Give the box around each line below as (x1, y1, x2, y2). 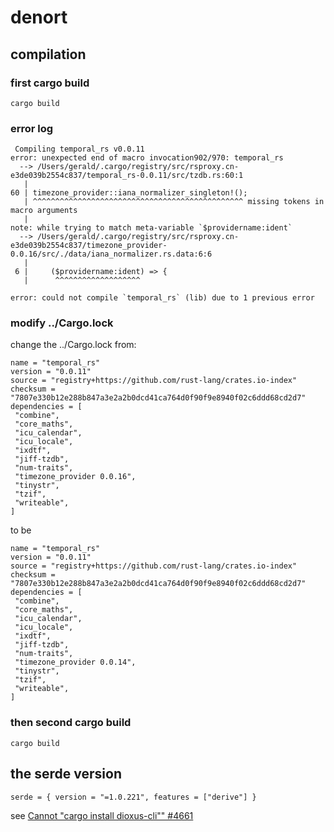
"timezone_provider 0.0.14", (14, 657, 137, 668)
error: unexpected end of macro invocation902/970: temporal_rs (10, 153, 284, 163)
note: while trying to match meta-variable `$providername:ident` (10, 223, 293, 233)
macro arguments (10, 206, 78, 216)
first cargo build (10, 76, 90, 90)
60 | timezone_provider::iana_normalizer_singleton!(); (10, 188, 248, 198)
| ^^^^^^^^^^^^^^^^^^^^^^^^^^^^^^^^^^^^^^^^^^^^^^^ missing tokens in (23, 197, 325, 207)
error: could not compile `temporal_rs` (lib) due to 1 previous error (10, 293, 315, 303)
